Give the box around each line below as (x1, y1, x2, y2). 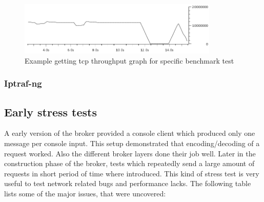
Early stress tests (4, 104, 97, 119)
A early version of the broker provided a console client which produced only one (4, 128, 255, 138)
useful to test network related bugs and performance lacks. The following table (4, 178, 251, 189)
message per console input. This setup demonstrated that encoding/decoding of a (4, 138, 260, 149)
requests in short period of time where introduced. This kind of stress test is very (4, 168, 259, 178)
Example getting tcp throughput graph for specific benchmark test (25, 55, 234, 66)
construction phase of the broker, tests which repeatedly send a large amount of (4, 158, 255, 169)
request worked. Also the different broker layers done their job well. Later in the (4, 148, 256, 158)
